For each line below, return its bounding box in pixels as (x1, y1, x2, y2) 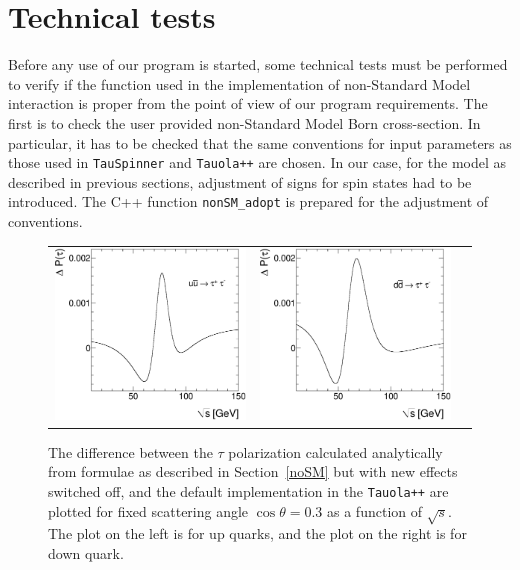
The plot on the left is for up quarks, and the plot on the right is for (48, 523, 467, 544)
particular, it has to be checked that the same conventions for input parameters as (8, 132, 512, 153)
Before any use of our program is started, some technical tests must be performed (8, 54, 508, 75)
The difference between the (48, 441, 213, 462)
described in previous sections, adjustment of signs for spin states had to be (8, 171, 472, 192)
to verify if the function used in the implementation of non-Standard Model (8, 73, 471, 94)
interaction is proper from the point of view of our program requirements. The (8, 93, 488, 114)
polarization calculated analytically (228, 441, 443, 462)
